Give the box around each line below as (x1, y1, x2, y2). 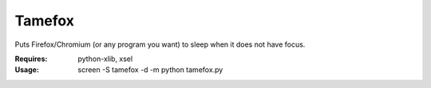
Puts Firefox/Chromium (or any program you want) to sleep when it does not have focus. (14, 40, 306, 49)
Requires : (14, 54, 48, 63)
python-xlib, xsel (77, 54, 133, 63)
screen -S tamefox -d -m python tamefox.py (77, 65, 223, 75)
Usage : (14, 65, 40, 75)
